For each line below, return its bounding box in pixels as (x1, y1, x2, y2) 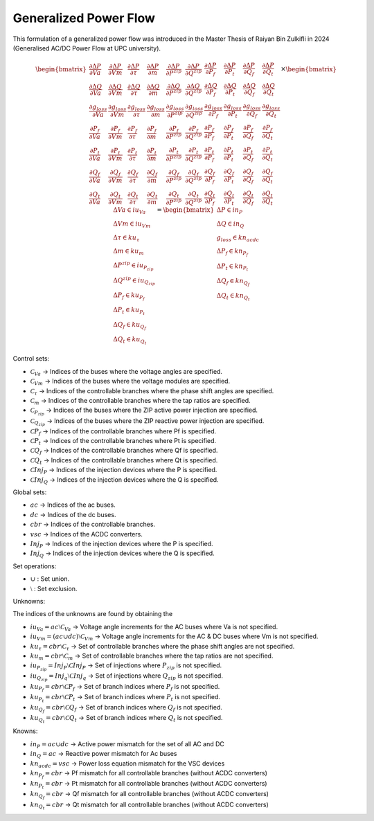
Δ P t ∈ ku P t (113, 306, 145, 316)
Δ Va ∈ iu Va (113, 206, 146, 215)
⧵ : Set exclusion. (30, 584, 78, 593)
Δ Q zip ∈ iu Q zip (113, 275, 156, 287)
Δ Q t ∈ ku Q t (113, 336, 147, 346)
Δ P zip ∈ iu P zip (113, 260, 154, 271)
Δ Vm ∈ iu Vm (113, 219, 151, 229)
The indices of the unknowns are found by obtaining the (12, 610, 173, 618)
